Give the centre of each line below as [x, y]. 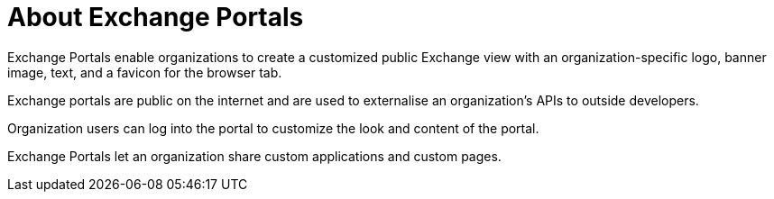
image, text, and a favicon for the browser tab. [145, 72]
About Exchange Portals [156, 17]
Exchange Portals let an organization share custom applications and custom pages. [254, 156]
